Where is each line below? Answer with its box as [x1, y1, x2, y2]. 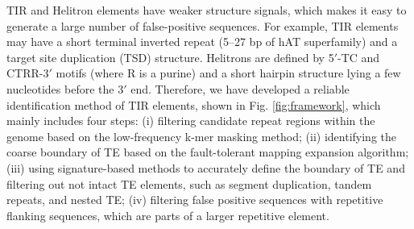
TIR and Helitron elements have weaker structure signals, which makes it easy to [6, 2, 407, 18]
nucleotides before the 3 [6, 80, 124, 97]
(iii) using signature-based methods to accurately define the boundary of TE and [6, 159, 405, 176]
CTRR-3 [6, 65, 49, 81]
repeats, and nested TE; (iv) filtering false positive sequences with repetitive [6, 191, 383, 208]
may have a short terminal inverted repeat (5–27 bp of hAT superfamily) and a [6, 33, 398, 50]
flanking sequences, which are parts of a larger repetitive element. [6, 206, 329, 223]
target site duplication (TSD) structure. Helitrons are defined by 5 [6, 48, 334, 65]
